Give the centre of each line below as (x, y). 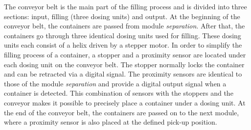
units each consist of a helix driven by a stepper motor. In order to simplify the (123, 45)
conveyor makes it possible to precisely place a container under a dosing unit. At (125, 102)
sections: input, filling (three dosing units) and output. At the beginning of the (122, 16)
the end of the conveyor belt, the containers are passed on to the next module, (122, 112)
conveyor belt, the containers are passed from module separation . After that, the (125, 26)
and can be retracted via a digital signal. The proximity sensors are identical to (123, 74)
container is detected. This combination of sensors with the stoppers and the (119, 93)
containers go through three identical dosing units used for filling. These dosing (123, 35)
